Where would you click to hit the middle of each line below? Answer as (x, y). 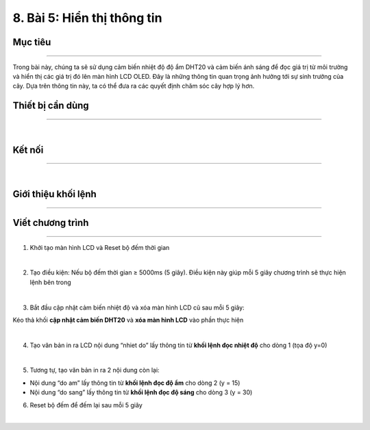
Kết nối (28, 150)
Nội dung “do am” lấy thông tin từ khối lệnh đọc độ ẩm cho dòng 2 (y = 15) (135, 383)
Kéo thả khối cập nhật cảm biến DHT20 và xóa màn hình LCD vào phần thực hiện (128, 320)
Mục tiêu (32, 42)
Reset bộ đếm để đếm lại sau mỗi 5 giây (86, 405)
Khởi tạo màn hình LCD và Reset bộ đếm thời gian (100, 247)
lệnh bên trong (50, 282)
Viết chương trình (51, 223)
